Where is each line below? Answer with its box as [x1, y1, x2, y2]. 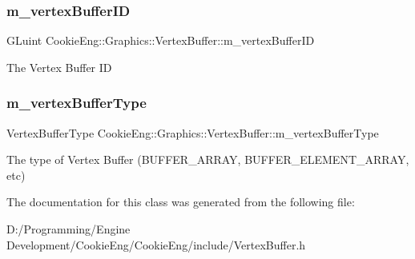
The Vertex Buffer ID [6, 58, 112, 75]
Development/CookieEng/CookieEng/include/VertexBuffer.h [6, 236, 306, 253]
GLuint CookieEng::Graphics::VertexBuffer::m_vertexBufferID [6, 32, 315, 49]
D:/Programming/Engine [6, 221, 131, 237]
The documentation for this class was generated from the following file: [6, 193, 355, 210]
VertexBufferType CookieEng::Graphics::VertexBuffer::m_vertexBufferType [6, 124, 379, 141]
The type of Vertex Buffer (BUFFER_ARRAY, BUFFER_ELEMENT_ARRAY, [6, 151, 409, 168]
